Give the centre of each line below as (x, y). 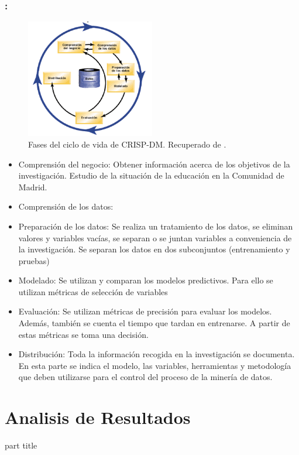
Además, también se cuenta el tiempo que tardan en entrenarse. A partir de (154, 323)
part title (21, 445)
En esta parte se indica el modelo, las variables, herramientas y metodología (155, 365)
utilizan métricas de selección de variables (93, 291)
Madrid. (33, 187)
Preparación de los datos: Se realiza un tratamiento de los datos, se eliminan (156, 226)
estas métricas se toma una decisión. (83, 334)
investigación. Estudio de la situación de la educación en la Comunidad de (151, 175)
